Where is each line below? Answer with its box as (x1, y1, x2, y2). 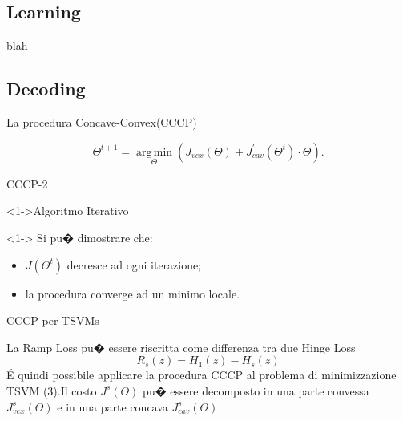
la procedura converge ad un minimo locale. (25, 285, 240, 302)
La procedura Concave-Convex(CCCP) (6, 114, 197, 130)
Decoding (6, 76, 86, 101)
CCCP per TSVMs (6, 312, 99, 329)
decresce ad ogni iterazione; (66, 256, 202, 273)
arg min (135, 146, 173, 158)
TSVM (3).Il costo (6, 382, 97, 399)
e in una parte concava (57, 398, 168, 415)
